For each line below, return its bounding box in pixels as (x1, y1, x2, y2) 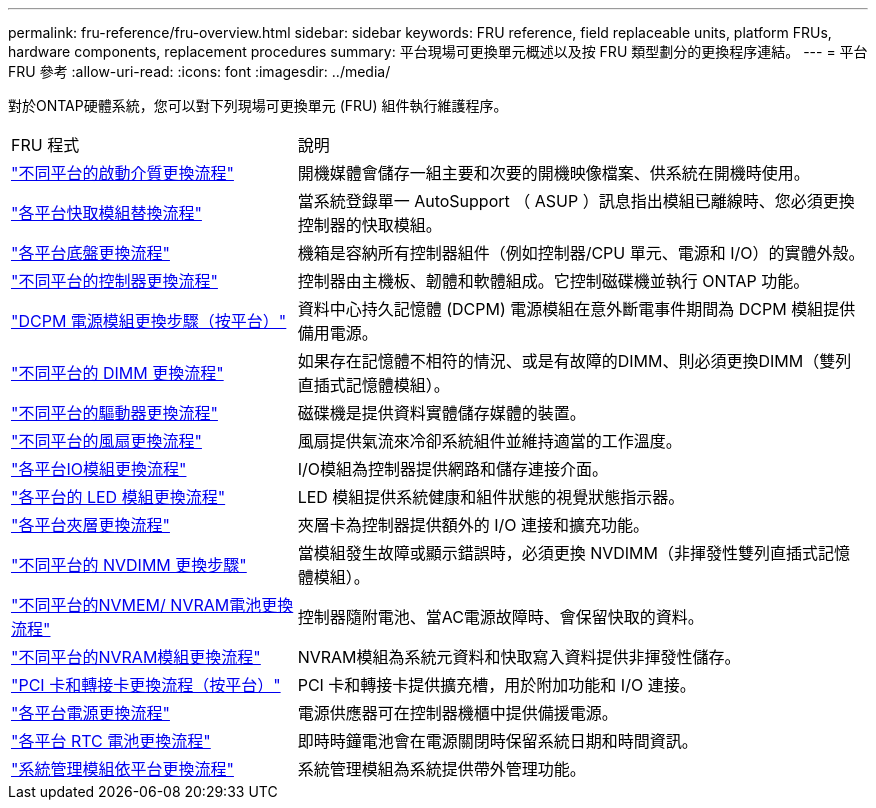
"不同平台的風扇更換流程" (11, 431, 202, 451)
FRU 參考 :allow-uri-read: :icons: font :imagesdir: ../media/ (8, 63, 391, 80)
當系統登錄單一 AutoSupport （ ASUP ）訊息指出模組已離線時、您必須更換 (297, 191, 855, 211)
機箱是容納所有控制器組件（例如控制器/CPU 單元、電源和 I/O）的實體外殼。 (297, 243, 865, 263)
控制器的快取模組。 (297, 215, 442, 235)
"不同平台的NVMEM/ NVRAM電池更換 (11, 595, 294, 615)
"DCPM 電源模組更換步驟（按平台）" (11, 311, 287, 331)
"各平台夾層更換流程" (11, 515, 170, 535)
